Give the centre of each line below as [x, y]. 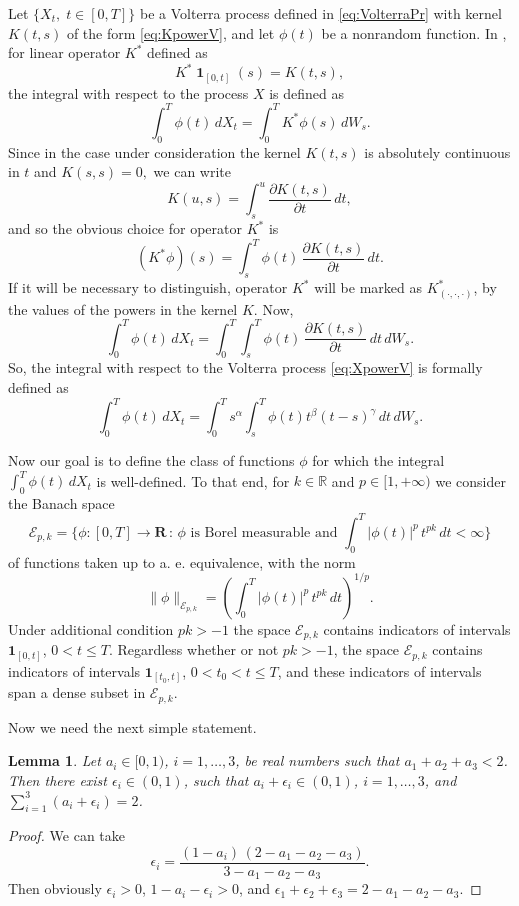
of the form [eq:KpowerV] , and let [170, 32]
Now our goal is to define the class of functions [151, 459]
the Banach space [61, 502]
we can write [192, 171]
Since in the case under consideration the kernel [154, 151]
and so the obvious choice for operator [125, 228]
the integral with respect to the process [128, 92]
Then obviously [55, 888]
